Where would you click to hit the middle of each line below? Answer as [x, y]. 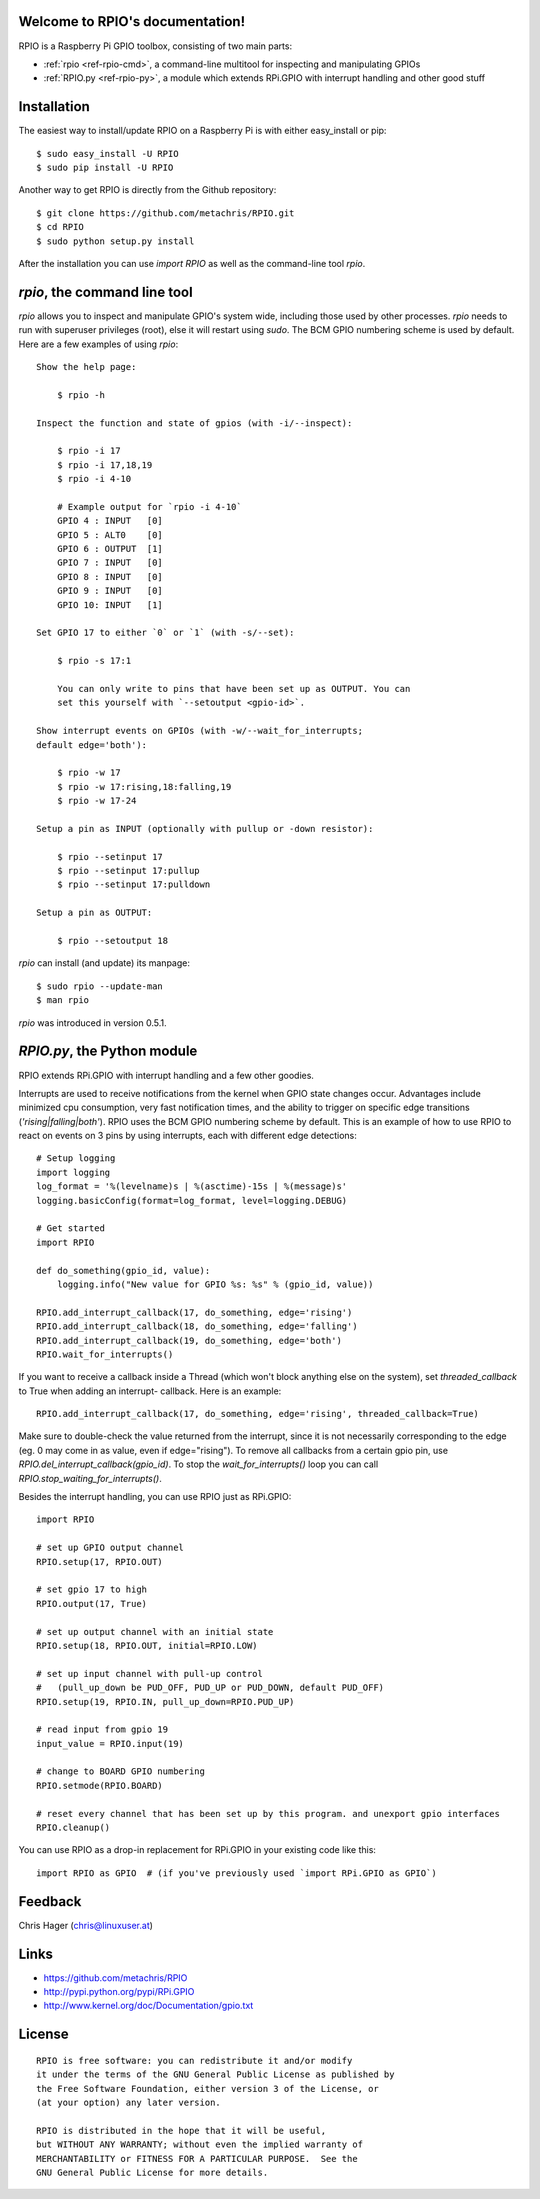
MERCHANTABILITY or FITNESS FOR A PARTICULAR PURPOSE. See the [197, 2158]
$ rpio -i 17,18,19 [104, 464]
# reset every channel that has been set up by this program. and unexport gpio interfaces [268, 1813]
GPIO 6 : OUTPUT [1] [110, 549]
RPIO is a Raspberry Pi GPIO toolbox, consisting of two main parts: [155, 46]
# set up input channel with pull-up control [150, 1673]
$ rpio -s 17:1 [94, 661]
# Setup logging [76, 1158]
